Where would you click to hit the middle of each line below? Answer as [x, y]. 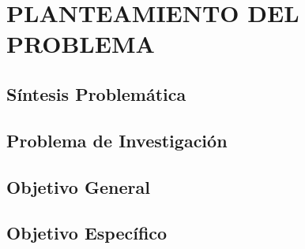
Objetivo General [78, 186]
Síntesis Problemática [96, 93]
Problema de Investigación [117, 140]
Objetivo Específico [87, 233]
